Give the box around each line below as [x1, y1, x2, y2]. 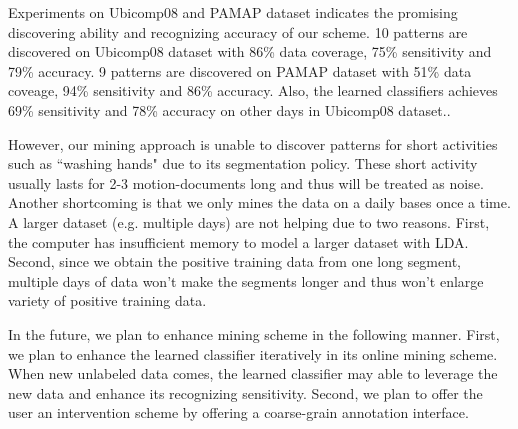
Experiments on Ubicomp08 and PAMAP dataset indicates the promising [8, 2, 458, 22]
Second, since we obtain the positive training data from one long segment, [8, 251, 461, 272]
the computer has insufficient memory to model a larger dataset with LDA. [8, 231, 469, 252]
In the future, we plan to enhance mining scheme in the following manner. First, [8, 323, 500, 344]
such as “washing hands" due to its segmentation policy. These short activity [8, 153, 478, 174]
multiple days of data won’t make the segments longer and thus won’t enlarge [8, 270, 484, 291]
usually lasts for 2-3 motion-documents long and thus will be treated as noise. [8, 172, 484, 193]
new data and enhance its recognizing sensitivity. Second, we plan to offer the [8, 382, 483, 403]
